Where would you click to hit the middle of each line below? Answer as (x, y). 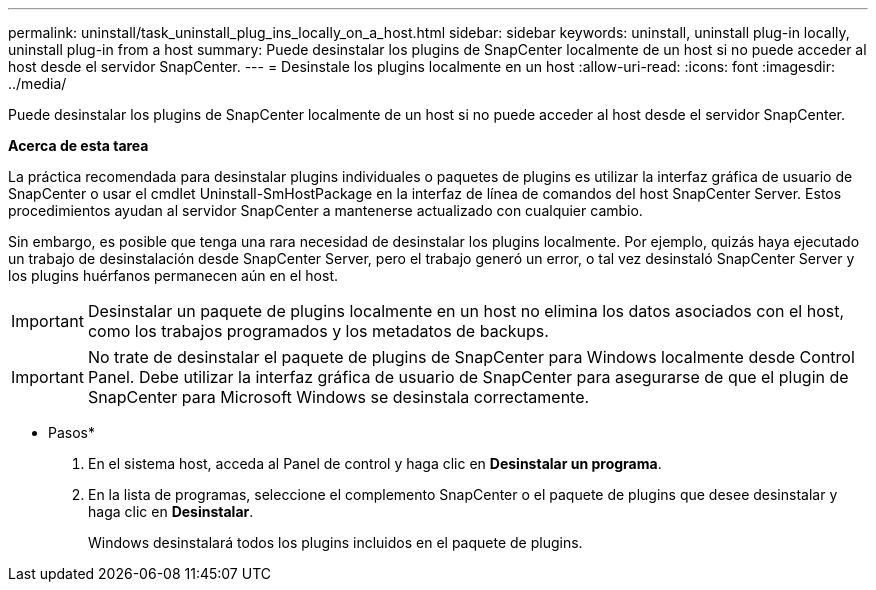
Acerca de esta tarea (78, 145)
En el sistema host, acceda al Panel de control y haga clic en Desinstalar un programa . (375, 463)
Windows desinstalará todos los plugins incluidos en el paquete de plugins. (335, 542)
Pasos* (71, 432)
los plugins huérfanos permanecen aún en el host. (173, 275)
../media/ (37, 83)
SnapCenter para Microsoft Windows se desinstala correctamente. (338, 397)
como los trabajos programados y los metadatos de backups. (318, 331)
